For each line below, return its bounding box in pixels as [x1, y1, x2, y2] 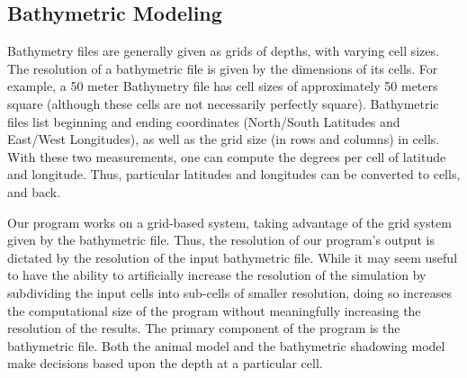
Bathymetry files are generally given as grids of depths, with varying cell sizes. [7, 41, 439, 60]
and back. [7, 182, 61, 201]
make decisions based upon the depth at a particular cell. [7, 354, 323, 373]
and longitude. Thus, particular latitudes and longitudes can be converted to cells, [7, 165, 461, 184]
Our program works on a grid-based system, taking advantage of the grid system [7, 212, 452, 231]
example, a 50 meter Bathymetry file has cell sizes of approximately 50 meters [7, 76, 438, 95]
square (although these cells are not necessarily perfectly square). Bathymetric [7, 94, 439, 112]
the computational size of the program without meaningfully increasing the [7, 301, 421, 319]
